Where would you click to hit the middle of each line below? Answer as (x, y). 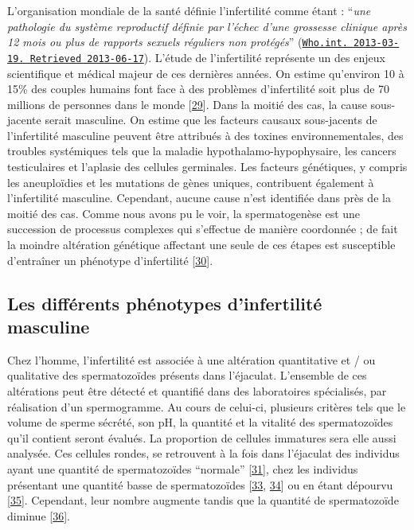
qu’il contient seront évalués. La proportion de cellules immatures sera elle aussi (202, 437)
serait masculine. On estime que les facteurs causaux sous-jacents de (211, 120)
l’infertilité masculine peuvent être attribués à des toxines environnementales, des (205, 135)
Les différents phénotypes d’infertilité (165, 303)
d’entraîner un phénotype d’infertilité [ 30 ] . (110, 260)
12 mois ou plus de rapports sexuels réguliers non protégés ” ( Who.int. (178, 42)
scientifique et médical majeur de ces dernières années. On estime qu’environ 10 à (206, 73)
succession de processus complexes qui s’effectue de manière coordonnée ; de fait (203, 229)
